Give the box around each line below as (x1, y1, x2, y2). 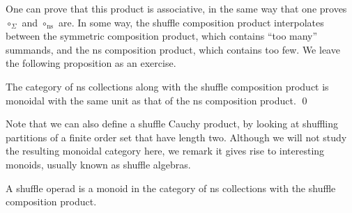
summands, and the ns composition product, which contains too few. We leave (6, 42, 340, 56)
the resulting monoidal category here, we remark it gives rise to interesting (6, 143, 325, 158)
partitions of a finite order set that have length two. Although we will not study (6, 129, 347, 144)
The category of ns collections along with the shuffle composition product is (6, 79, 329, 93)
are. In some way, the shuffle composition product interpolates (58, 15, 324, 29)
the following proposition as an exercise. (6, 56, 176, 70)
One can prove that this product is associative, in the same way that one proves (6, 1, 347, 15)
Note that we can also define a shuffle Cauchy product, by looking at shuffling (6, 116, 339, 131)
